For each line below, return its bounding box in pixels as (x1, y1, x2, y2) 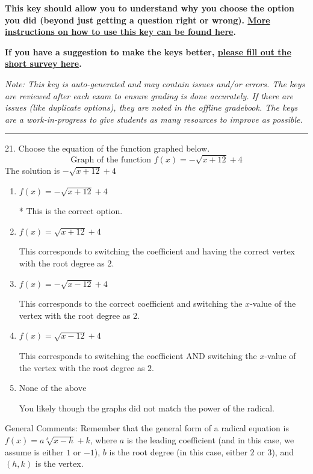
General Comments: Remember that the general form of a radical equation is (5, 422, 289, 434)
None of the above (19, 384, 87, 393)
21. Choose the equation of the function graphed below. (5, 142, 210, 155)
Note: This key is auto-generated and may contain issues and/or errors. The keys (5, 77, 305, 90)
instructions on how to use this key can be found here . (5, 25, 236, 38)
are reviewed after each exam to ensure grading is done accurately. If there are (5, 89, 293, 102)
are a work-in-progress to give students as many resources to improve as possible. (5, 112, 303, 125)
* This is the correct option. (19, 205, 123, 217)
